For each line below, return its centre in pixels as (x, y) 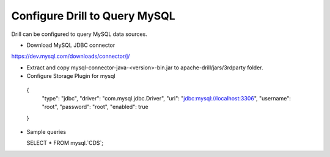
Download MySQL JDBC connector (71, 45)
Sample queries (46, 132)
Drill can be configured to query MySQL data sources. (79, 34)
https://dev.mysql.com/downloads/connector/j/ (71, 56)
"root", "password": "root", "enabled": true (95, 107)
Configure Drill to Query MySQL (93, 16)
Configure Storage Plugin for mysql (71, 76)
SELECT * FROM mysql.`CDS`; (65, 143)
